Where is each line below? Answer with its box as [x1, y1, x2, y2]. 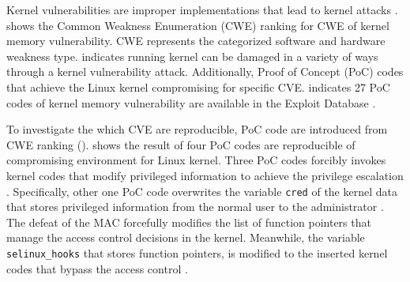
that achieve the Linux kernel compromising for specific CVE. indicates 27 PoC [6, 78, 390, 95]
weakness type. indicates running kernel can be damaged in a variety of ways [6, 47, 378, 64]
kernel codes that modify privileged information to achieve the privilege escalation [6, 167, 404, 183]
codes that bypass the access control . [6, 260, 188, 276]
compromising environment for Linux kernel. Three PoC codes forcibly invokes [6, 152, 386, 168]
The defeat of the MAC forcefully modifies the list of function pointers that [6, 213, 371, 230]
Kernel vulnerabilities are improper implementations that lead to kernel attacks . [6, 2, 398, 17]
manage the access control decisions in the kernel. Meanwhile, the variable [6, 229, 365, 246]
